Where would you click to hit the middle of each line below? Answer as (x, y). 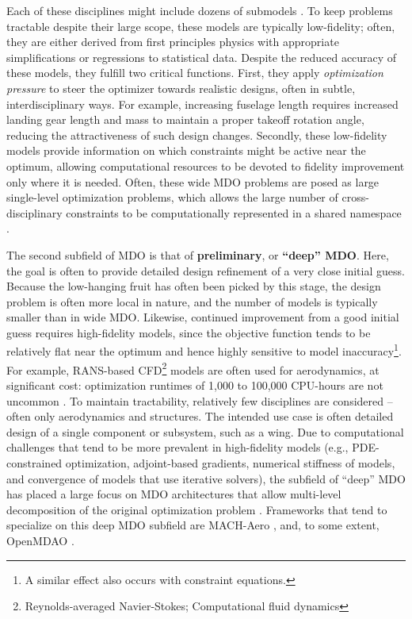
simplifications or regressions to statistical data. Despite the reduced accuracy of (202, 57)
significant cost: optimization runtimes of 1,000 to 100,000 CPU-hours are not (195, 384)
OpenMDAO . (40, 540)
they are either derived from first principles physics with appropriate (173, 42)
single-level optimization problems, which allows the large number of (172, 197)
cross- (355, 197)
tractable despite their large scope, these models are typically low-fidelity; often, (201, 26)
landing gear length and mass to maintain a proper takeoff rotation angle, (185, 119)
